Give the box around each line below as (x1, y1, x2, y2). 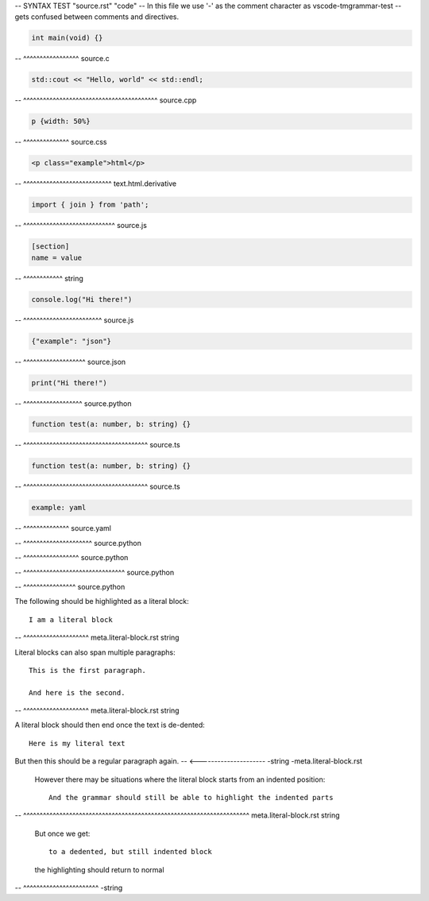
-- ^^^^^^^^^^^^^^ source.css (14, 137, 107, 147)
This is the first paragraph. (29, 666, 147, 675)
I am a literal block (29, 615, 113, 624)
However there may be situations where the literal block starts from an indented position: (34, 775, 326, 784)
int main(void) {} (31, 33, 103, 43)
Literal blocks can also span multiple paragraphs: (14, 648, 176, 657)
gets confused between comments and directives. (14, 12, 180, 21)
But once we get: (34, 829, 91, 838)
